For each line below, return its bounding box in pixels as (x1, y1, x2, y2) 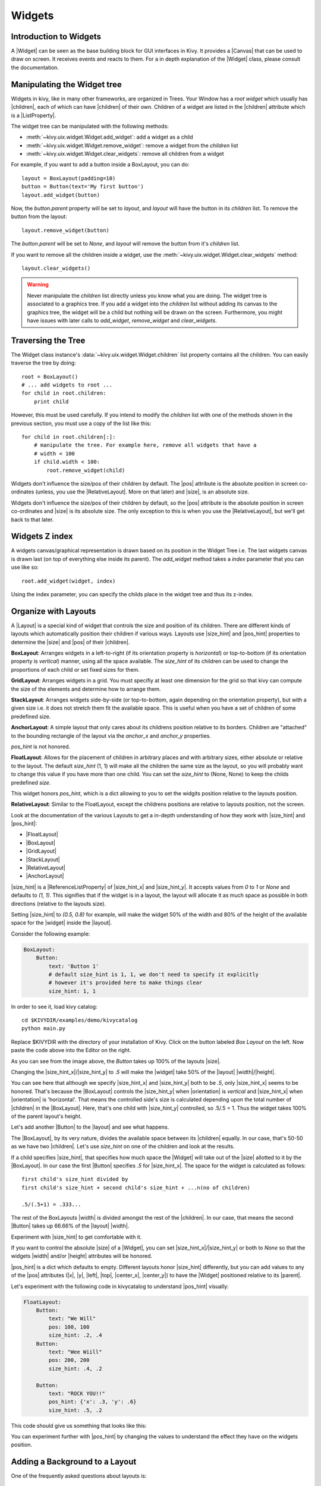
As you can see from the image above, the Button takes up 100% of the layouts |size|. (11, 1057, 221, 1065)
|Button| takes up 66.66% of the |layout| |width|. (11, 1222, 130, 1230)
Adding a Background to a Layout (11, 1457, 137, 1467)
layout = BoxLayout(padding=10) (21, 175, 116, 181)
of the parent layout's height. (11, 1112, 82, 1120)
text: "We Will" (48, 1315, 96, 1322)
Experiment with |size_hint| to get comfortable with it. (11, 1233, 142, 1241)
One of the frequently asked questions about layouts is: (11, 1472, 147, 1479)
